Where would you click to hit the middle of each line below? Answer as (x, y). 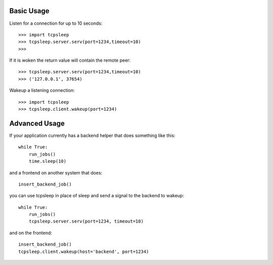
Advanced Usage (37, 123)
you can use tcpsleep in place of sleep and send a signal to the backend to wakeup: (97, 196)
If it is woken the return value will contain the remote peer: (70, 60)
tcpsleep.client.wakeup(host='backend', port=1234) (84, 251)
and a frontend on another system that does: (56, 172)
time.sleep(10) (48, 161)
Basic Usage (29, 11)
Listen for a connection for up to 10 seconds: (56, 23)
